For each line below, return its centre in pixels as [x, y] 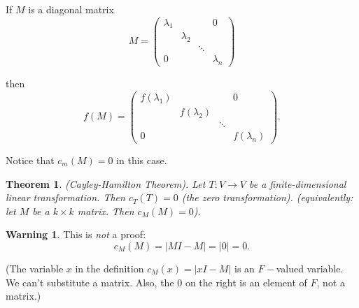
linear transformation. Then [65, 197]
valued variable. [310, 268]
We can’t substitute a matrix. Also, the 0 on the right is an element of [156, 282]
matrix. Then [106, 211]
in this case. [142, 160]
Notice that [30, 160]
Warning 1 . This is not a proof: [76, 234]
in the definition [110, 268]
